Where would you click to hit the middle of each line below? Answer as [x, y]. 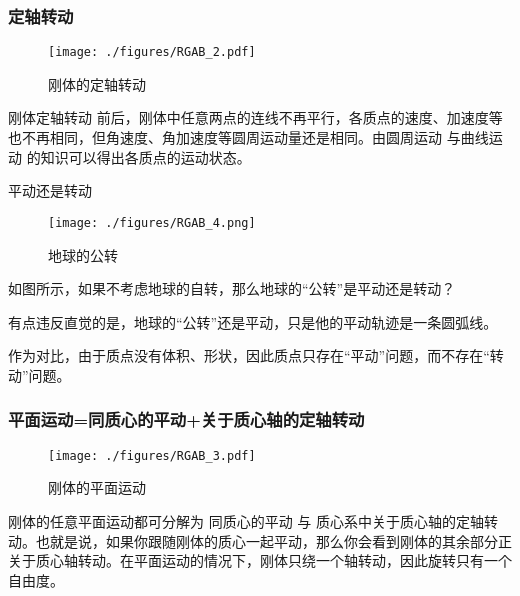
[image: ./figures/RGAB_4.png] [152, 222]
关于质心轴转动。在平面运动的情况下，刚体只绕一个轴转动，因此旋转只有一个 [260, 560]
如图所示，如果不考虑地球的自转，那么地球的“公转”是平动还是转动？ [232, 288]
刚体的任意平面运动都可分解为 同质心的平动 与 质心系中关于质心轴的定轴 [246, 520]
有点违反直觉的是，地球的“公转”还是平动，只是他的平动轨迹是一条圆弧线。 [253, 321]
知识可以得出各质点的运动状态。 [145, 156]
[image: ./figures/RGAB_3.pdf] [152, 455]
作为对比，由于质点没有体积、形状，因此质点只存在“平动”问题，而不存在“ [249, 355]
